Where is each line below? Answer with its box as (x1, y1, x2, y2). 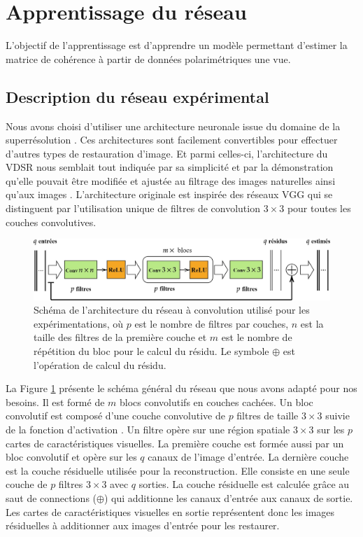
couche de (6, 477, 48, 491)
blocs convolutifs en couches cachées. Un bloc (120, 394, 313, 409)
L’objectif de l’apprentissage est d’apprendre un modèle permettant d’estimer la (6, 38, 348, 53)
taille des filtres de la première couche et (34, 330, 207, 344)
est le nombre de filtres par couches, (134, 316, 289, 330)
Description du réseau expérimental (6, 85, 269, 107)
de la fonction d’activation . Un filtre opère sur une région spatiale (6, 421, 290, 436)
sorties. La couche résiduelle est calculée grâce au (138, 477, 350, 491)
